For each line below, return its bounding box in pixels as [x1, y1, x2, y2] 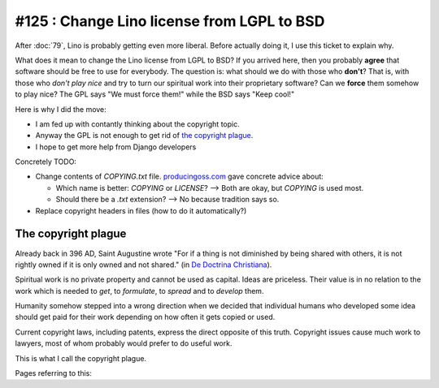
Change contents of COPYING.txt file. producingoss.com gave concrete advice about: [35, 171, 324, 182]
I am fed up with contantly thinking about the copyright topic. [35, 119, 240, 129]
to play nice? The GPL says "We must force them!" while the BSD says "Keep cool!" [15, 89, 295, 99]
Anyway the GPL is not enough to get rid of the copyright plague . [35, 131, 254, 140]
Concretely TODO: [15, 157, 77, 166]
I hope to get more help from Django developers [35, 142, 197, 152]
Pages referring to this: [15, 369, 93, 378]
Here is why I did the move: [15, 104, 107, 114]
